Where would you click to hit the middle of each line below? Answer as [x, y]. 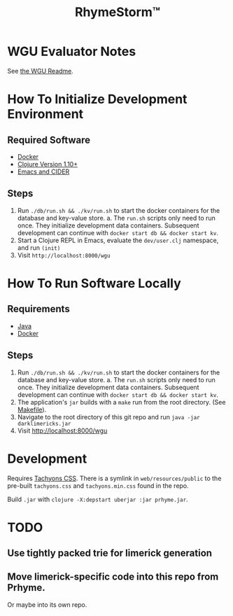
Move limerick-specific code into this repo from [113, 577]
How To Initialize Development [97, 99]
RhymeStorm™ [118, 12]
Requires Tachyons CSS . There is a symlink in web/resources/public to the [114, 478]
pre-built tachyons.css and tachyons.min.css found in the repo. [98, 485]
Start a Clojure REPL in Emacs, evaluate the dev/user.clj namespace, [118, 240]
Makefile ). [32, 409]
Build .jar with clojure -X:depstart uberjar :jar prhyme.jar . [98, 499]
